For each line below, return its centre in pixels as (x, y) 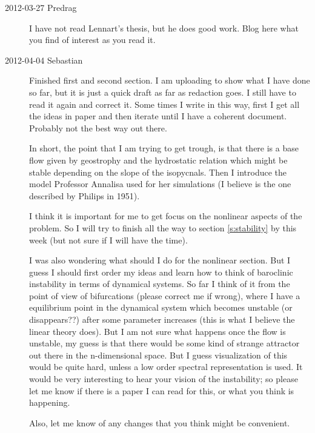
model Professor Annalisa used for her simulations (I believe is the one (160, 184)
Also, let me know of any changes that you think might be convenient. (160, 422)
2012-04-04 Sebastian (44, 60)
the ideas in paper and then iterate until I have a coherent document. (158, 116)
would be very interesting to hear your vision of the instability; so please (164, 379)
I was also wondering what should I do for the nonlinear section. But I (160, 260)
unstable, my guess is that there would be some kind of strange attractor (164, 343)
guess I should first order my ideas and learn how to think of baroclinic (161, 272)
